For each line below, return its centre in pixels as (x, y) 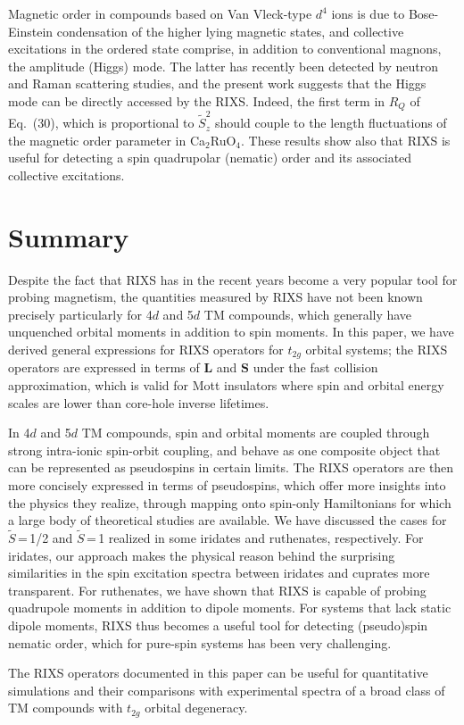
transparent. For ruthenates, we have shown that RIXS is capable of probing (217, 590)
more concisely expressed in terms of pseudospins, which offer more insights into (227, 485)
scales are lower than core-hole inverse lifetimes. (139, 402)
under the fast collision (315, 367)
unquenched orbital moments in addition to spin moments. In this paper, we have (231, 332)
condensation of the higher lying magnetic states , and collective (230, 31)
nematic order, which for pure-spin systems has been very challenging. (200, 642)
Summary (69, 236)
